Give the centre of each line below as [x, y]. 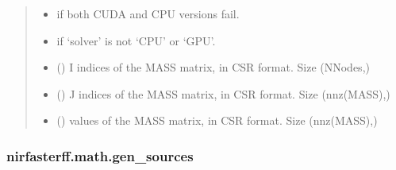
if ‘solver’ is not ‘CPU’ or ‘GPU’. [136, 40]
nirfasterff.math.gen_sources [100, 155]
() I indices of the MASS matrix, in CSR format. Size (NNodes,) [213, 67]
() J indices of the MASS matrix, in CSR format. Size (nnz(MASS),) [223, 93]
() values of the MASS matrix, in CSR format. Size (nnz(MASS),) [217, 120]
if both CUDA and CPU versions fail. [148, 14]
